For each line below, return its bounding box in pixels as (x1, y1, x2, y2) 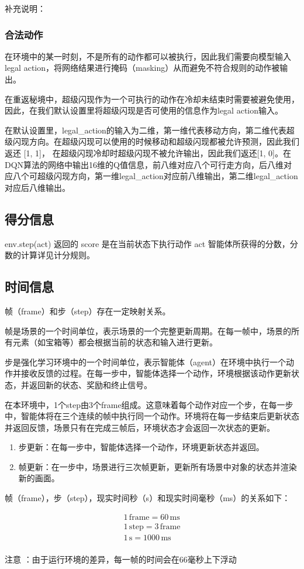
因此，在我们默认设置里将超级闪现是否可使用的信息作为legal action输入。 (5, 104, 283, 116)
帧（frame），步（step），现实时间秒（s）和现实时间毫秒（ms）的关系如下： (5, 492, 291, 504)
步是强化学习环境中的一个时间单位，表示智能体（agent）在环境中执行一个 (5, 355, 286, 368)
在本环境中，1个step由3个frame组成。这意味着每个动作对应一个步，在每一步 (5, 398, 293, 410)
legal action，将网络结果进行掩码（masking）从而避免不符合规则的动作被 (5, 61, 280, 74)
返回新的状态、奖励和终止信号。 (29, 378, 152, 390)
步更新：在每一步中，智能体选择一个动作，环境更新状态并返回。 (18, 441, 264, 453)
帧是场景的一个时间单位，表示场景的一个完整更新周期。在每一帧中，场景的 (5, 324, 291, 337)
